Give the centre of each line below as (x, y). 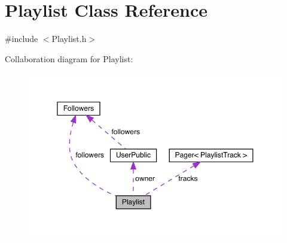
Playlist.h (69, 39)
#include (22, 39)
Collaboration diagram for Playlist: (69, 58)
